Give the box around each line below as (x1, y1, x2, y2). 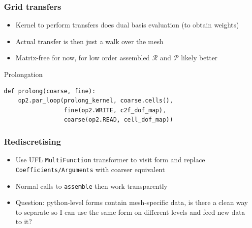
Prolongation (4, 69, 43, 79)
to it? (15, 216, 32, 227)
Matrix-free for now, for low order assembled (15, 52, 150, 63)
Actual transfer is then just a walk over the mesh (15, 36, 164, 46)
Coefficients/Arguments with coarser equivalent (15, 164, 165, 174)
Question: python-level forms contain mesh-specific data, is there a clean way (15, 197, 248, 207)
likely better (181, 52, 218, 63)
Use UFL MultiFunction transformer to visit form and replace (15, 154, 205, 165)
